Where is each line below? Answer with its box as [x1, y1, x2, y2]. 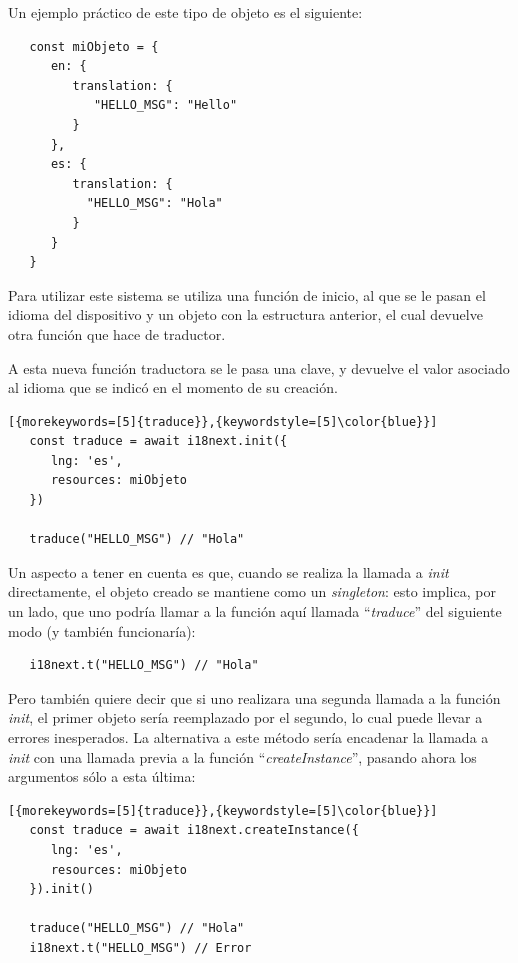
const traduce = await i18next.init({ [29, 434, 288, 449]
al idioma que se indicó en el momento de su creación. [8, 377, 338, 398]
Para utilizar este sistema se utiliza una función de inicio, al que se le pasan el [8, 284, 486, 305]
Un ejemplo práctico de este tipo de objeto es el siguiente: [8, 2, 363, 22]
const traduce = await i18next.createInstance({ [29, 823, 359, 838]
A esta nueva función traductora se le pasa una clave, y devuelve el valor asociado [8, 357, 510, 378]
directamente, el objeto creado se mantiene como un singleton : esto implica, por [8, 581, 496, 602]
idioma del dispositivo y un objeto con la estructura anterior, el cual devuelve [8, 304, 483, 325]
